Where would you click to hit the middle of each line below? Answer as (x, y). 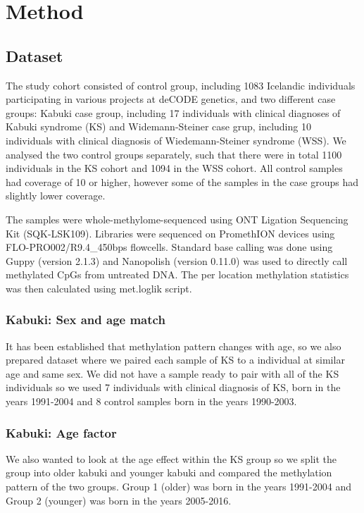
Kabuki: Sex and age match (86, 320)
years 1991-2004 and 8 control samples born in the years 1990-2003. (151, 401)
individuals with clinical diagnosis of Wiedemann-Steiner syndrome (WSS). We (176, 140)
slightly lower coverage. (56, 196)
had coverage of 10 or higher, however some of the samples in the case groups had (182, 181)
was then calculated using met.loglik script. (99, 288)
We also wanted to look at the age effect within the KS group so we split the (171, 458)
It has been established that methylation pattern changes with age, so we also (174, 346)
